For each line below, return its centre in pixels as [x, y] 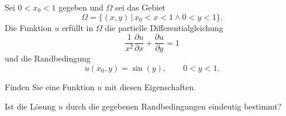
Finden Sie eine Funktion [50, 86]
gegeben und [81, 7]
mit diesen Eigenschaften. [150, 86]
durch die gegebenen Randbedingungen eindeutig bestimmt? [174, 106]
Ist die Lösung [30, 106]
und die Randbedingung [48, 58]
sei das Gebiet [140, 7]
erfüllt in [77, 27]
